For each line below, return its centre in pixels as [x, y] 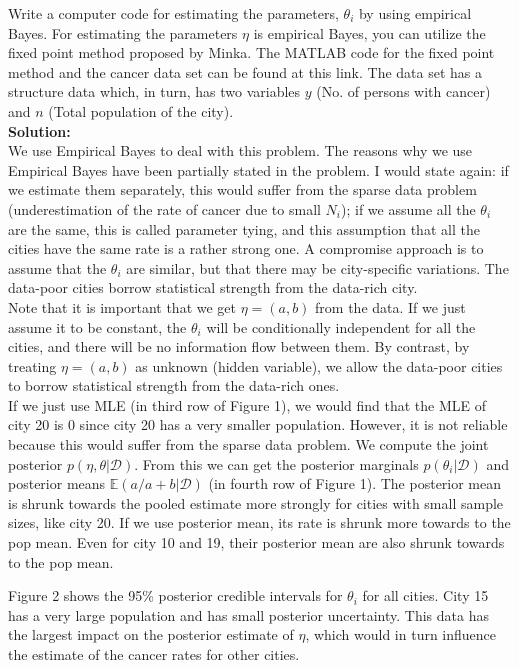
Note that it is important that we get [122, 306]
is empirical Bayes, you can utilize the [369, 32]
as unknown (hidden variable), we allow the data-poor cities [319, 365]
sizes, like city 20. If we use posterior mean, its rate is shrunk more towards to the [259, 522]
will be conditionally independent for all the [341, 326]
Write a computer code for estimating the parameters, [173, 13]
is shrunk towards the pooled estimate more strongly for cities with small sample [256, 502]
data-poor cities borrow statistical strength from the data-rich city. [213, 287]
